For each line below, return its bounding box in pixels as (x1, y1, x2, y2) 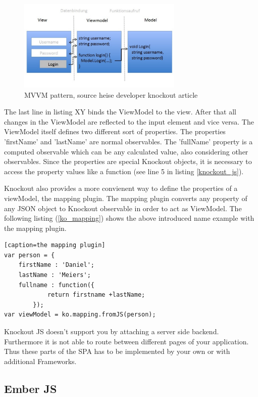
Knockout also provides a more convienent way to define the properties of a (4, 183, 238, 193)
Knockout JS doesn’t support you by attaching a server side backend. (4, 326, 219, 337)
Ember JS (4, 380, 57, 396)
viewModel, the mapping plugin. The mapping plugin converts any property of (4, 192, 247, 203)
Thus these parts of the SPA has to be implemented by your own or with (4, 346, 230, 356)
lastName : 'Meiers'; (18, 271, 91, 279)
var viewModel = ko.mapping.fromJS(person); (4, 311, 156, 319)
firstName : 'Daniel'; (18, 261, 94, 269)
